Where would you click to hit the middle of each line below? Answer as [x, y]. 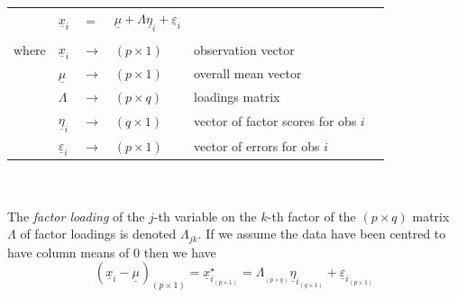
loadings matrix [237, 96]
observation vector [244, 49]
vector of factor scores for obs [275, 121]
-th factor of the [311, 216]
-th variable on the [205, 216]
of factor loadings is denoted [98, 234]
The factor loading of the [76, 216]
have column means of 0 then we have [112, 252]
